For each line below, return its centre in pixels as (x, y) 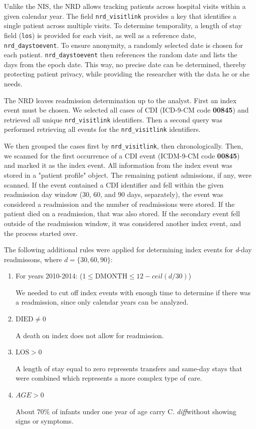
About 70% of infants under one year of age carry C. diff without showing (126, 411)
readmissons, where (33, 259)
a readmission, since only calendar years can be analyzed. (102, 302)
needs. (13, 83)
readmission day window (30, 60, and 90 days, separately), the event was (114, 194)
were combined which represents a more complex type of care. (109, 378)
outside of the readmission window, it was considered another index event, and (123, 223)
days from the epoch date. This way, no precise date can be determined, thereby (125, 64)
